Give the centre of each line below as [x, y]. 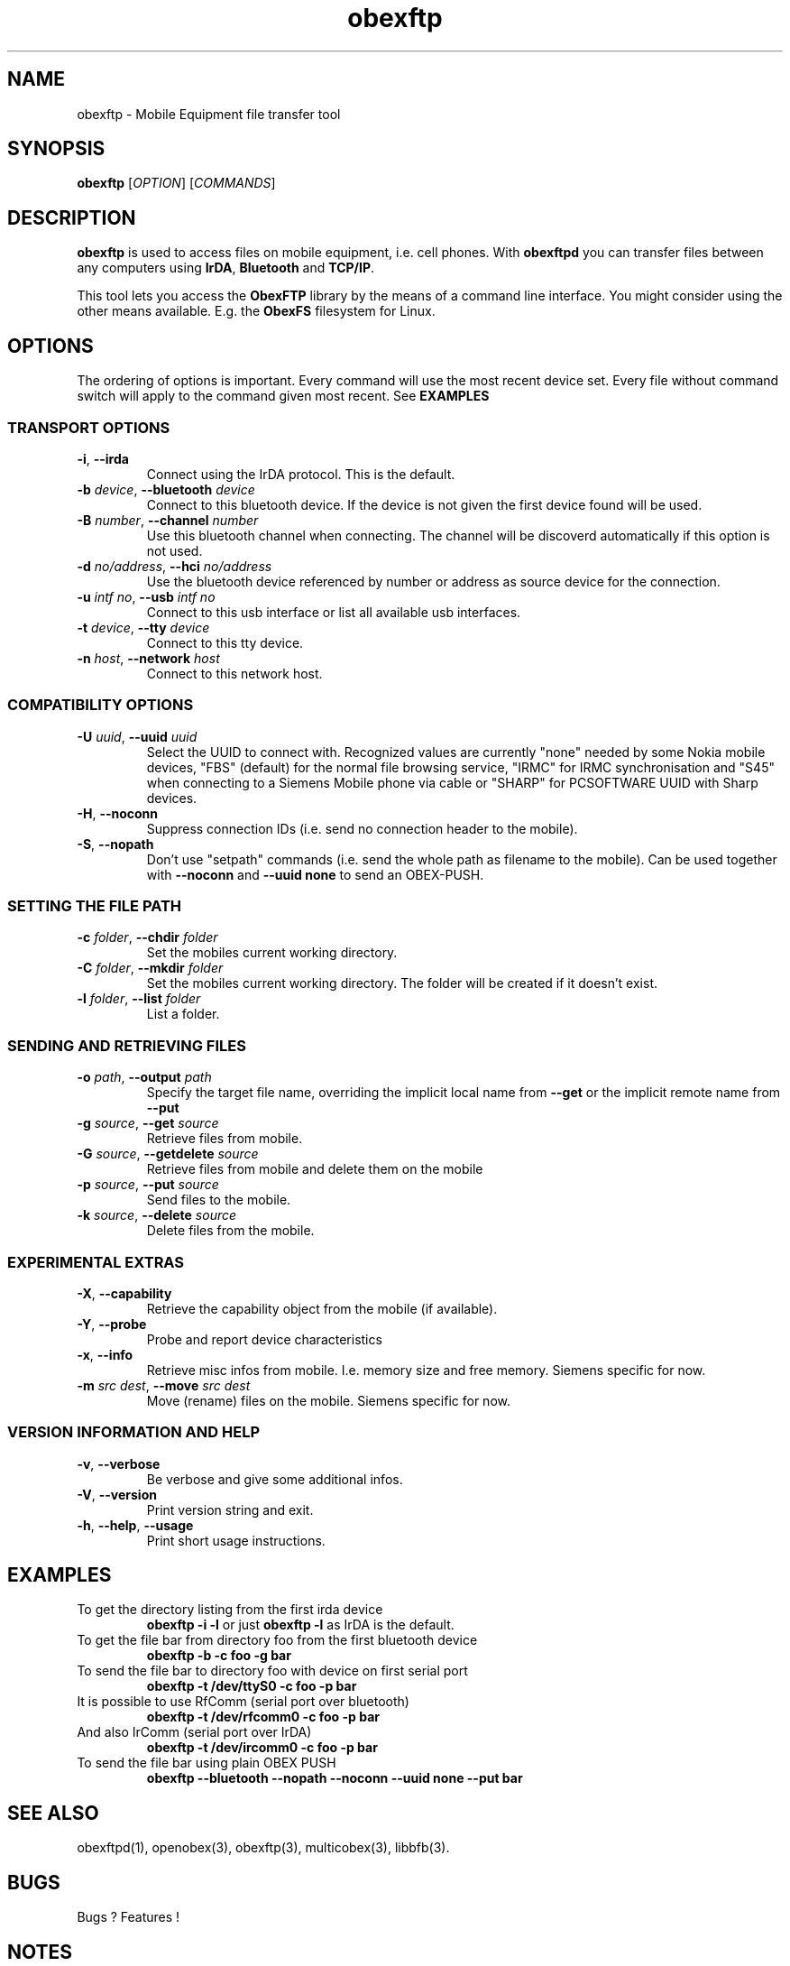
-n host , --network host [148, 658]
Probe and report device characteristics [264, 1339]
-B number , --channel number [168, 520]
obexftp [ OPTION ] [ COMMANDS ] [176, 183]
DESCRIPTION [72, 217]
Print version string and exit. [230, 1509]
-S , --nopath [115, 844]
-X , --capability [124, 1293]
